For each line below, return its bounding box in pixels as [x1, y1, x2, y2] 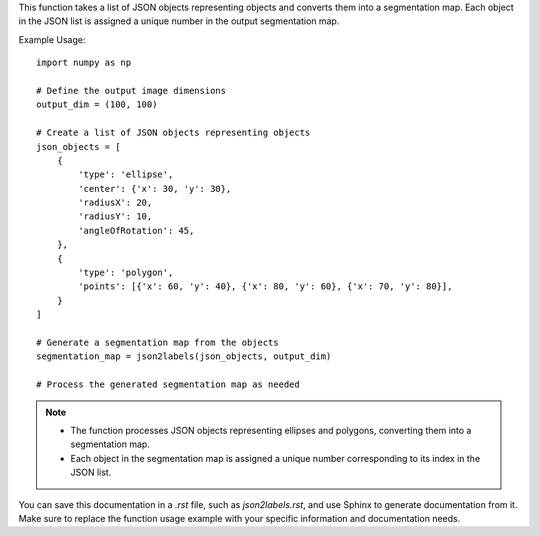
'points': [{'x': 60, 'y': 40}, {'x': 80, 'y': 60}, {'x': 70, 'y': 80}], [78, 281, 453, 292]
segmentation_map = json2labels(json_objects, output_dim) [36, 351, 332, 362]
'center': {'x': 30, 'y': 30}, [78, 183, 232, 194]
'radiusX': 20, [78, 197, 153, 209]
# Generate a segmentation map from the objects [36, 336, 279, 348]
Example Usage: [18, 33, 86, 45]
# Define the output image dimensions [36, 85, 227, 96]
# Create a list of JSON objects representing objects [36, 127, 311, 139]
